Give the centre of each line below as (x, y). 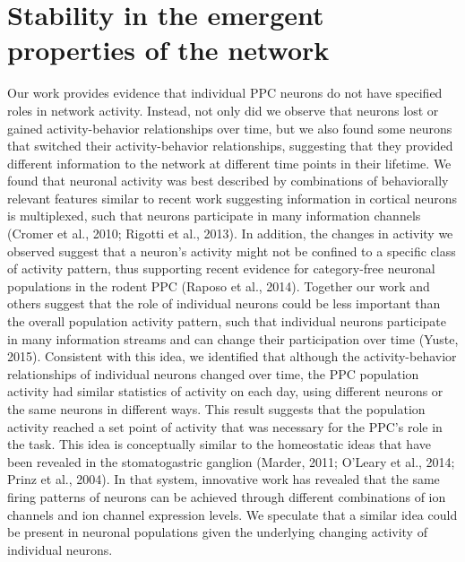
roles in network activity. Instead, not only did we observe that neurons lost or (223, 110)
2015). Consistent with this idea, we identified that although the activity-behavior (232, 356)
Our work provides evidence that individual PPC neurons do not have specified (225, 93)
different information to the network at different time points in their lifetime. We (229, 163)
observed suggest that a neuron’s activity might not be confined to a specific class (232, 251)
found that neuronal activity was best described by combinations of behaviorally (228, 181)
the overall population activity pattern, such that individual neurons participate (227, 321)
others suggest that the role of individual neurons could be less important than (224, 303)
